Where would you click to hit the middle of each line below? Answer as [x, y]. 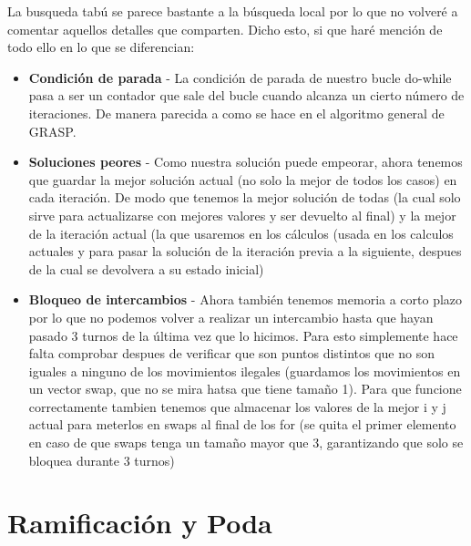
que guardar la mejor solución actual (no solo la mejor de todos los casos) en [243, 179]
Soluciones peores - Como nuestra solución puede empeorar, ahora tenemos [246, 162]
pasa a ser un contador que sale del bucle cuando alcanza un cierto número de [246, 95]
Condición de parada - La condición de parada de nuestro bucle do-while [240, 77]
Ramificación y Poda [140, 523]
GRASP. [52, 131]
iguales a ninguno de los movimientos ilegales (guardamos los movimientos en [245, 371]
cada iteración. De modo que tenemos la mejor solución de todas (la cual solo [245, 197]
